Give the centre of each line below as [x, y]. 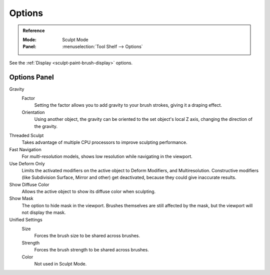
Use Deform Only [27, 163]
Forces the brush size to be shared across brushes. [87, 236]
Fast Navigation [25, 149]
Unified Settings [26, 219]
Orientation [33, 112]
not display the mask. [44, 212]
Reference [34, 31]
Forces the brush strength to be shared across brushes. [92, 250]
